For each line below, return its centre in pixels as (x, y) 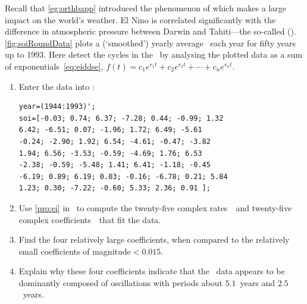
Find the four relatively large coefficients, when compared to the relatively (154, 239)
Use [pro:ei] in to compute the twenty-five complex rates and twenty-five (155, 207)
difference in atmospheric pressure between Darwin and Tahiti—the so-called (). (151, 31)
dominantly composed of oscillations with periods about (121, 282)
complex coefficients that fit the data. (90, 219)
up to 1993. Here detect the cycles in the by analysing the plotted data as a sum (154, 54)
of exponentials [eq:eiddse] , (54, 66)
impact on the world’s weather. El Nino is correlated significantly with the (140, 19)
